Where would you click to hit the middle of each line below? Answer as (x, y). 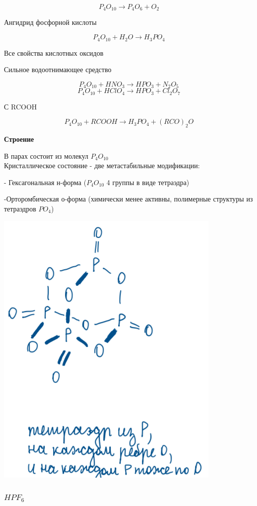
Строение (19, 139)
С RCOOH (21, 106)
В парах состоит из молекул (46, 155)
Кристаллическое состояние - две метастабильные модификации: (102, 165)
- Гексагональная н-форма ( (45, 182)
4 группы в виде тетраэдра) (148, 182)
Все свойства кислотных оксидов (54, 52)
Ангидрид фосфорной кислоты (50, 22)
